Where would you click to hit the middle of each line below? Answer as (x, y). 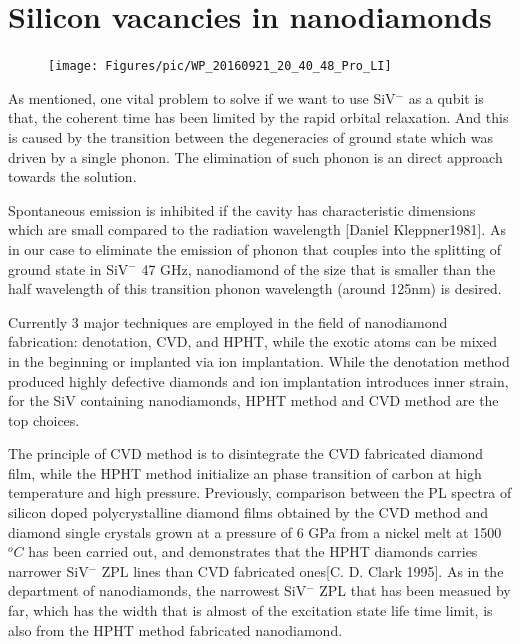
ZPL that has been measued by (415, 590)
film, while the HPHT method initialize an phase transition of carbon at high (245, 472)
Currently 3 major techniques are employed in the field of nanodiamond (228, 321)
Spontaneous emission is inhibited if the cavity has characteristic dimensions (242, 209)
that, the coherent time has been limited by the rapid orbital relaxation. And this (258, 117)
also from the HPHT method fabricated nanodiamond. (175, 629)
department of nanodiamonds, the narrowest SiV (157, 590)
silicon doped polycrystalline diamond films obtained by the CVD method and (248, 512)
